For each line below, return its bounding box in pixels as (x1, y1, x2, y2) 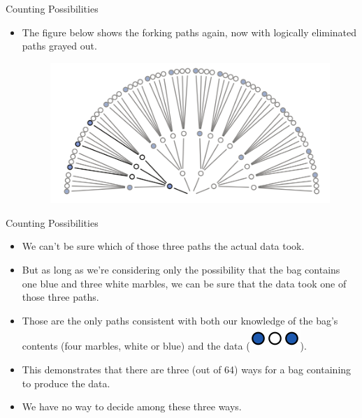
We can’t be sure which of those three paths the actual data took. (22, 239, 305, 253)
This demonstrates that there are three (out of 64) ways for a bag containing (22, 361, 352, 376)
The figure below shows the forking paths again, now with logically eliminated (22, 24, 357, 39)
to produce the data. (22, 375, 110, 390)
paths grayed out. (22, 38, 97, 53)
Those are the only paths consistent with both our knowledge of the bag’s (22, 313, 338, 327)
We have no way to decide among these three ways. (22, 399, 242, 414)
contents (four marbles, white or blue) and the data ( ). (22, 338, 307, 353)
